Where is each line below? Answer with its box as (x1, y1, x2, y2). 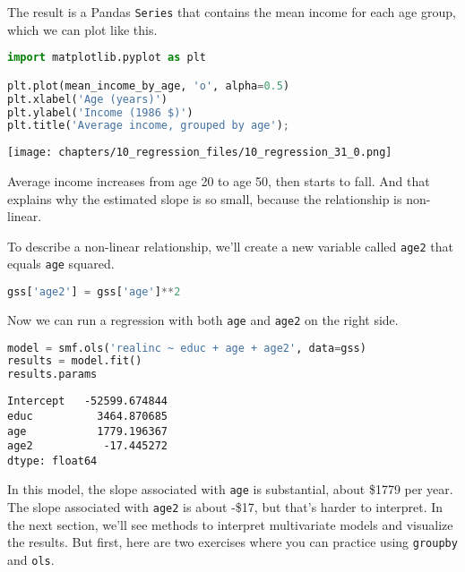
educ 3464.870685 (7, 409, 168, 423)
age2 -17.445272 (7, 440, 168, 453)
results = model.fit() (7, 354, 142, 368)
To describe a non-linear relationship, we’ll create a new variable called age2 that (7, 236, 453, 255)
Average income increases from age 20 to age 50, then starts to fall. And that (7, 171, 430, 190)
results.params (7, 368, 98, 381)
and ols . (7, 551, 55, 569)
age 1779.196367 (7, 424, 168, 438)
